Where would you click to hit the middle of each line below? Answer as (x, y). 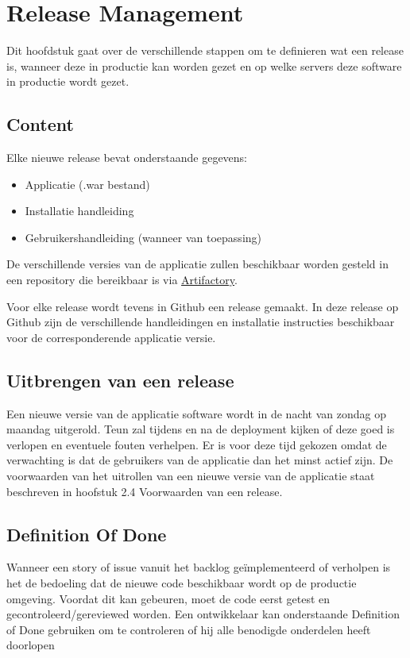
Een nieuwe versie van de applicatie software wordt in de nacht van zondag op (196, 413)
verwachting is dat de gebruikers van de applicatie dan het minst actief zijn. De (200, 460)
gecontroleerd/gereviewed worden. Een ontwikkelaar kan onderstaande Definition (203, 614)
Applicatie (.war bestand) (87, 184)
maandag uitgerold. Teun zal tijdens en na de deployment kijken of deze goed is (201, 429)
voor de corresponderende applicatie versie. (111, 337)
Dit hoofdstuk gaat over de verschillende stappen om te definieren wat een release (205, 50)
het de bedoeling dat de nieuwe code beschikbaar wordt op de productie (182, 583)
